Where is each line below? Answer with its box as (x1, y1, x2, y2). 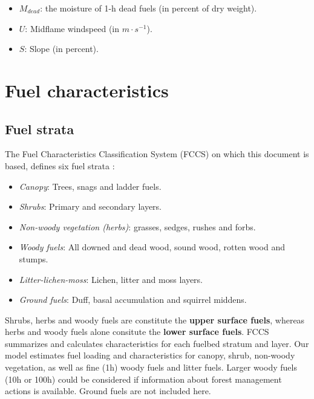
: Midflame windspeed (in (25, 22, 120, 34)
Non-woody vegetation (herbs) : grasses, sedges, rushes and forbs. (19, 220, 256, 233)
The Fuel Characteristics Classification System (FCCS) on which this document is (5, 148, 309, 160)
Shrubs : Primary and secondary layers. (19, 200, 162, 213)
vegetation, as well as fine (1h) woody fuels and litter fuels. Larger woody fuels (5, 361, 297, 374)
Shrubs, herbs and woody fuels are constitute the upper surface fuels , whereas (5, 313, 305, 326)
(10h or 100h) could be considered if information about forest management (5, 372, 282, 385)
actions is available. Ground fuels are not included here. (5, 384, 211, 397)
